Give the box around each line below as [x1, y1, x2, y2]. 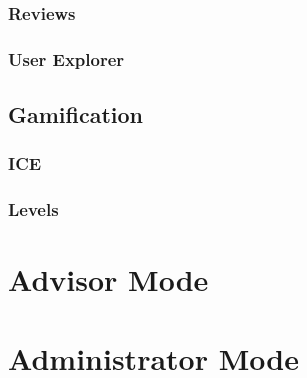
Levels [8, 197, 59, 222]
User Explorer [8, 46, 125, 71]
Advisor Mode [8, 259, 209, 300]
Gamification [8, 99, 144, 130]
